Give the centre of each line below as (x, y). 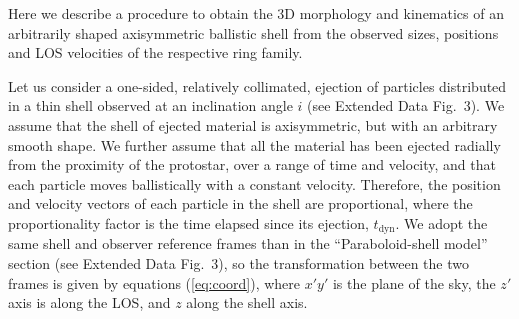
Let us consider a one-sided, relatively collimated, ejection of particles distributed (257, 85)
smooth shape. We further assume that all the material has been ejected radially (254, 144)
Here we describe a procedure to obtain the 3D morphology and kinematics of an (256, 13)
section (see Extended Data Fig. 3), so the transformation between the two (238, 262)
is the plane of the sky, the (414, 282)
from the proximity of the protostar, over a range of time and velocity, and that (252, 164)
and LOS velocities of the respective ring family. (155, 52)
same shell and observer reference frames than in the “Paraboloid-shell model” (248, 243)
